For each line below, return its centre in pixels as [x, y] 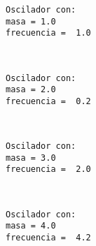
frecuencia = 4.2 [48, 238]
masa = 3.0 [31, 158]
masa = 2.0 [31, 90]
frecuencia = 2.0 [48, 169]
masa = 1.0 [31, 21]
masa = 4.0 [31, 226]
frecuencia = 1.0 [48, 33]
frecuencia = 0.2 [48, 101]
